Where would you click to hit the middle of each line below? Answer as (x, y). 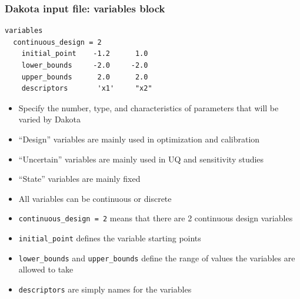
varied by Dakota (50, 119)
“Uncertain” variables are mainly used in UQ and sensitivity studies (141, 159)
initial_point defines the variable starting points (110, 238)
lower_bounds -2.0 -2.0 (85, 65)
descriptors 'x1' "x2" (87, 89)
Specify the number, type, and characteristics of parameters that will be (149, 107)
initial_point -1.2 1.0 (85, 54)
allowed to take (46, 269)
